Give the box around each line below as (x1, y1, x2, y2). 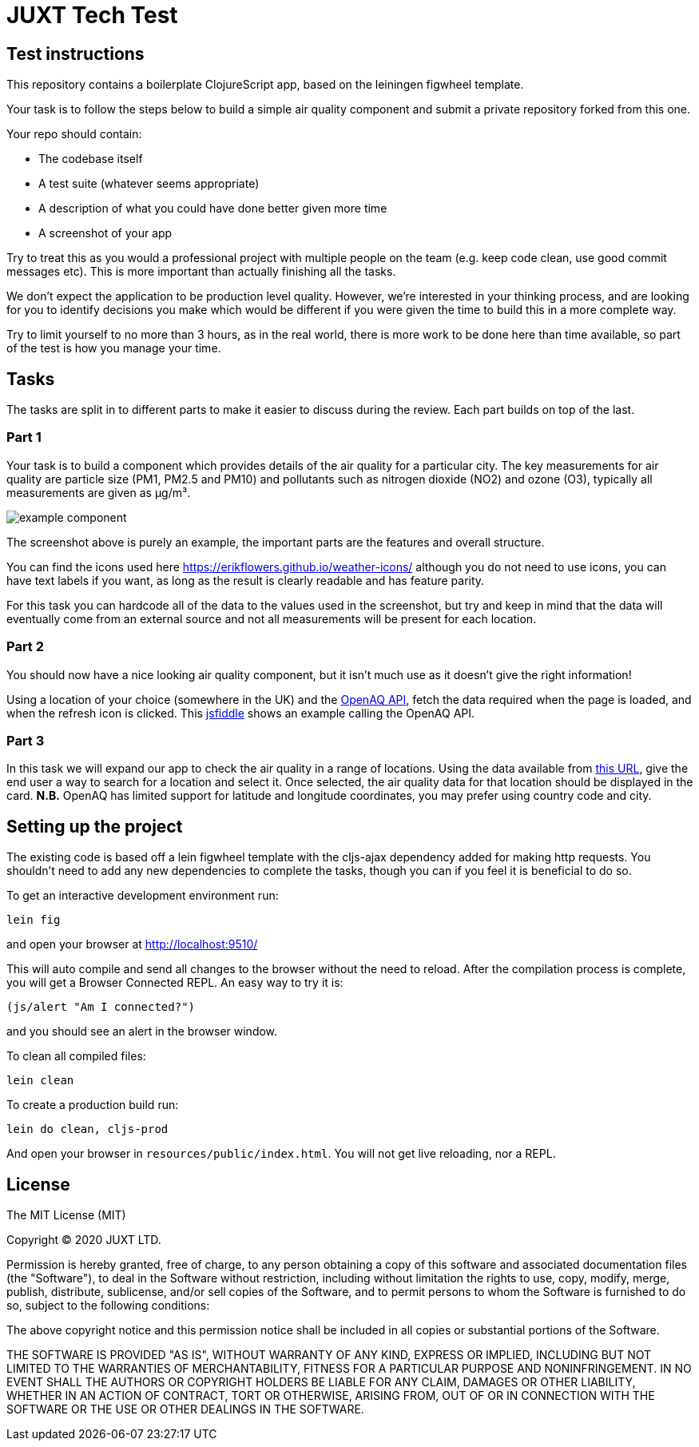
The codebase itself (38, 152, 143, 166)
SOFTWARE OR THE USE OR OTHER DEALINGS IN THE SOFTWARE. (6, 1401, 364, 1416)
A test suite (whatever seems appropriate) (38, 177, 260, 191)
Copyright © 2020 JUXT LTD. (6, 1232, 161, 1246)
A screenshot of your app (38, 226, 173, 241)
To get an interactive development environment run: (6, 888, 279, 903)
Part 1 (6, 429, 42, 446)
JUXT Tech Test (6, 2, 178, 29)
